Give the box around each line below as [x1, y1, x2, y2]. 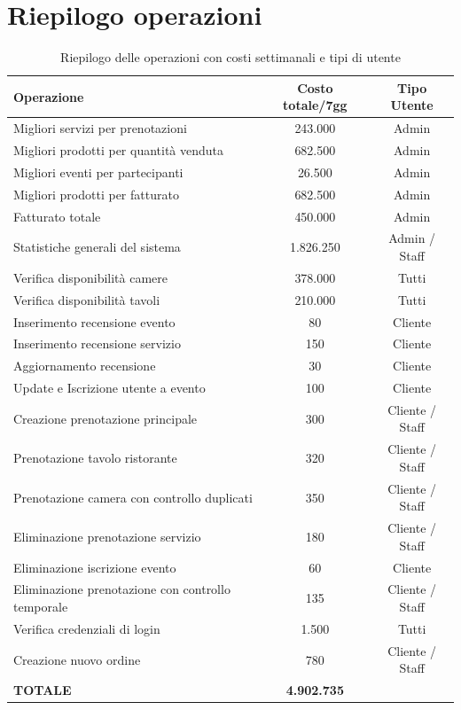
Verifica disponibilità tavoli [13, 290, 160, 308]
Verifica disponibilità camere [13, 268, 168, 286]
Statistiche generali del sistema [13, 238, 181, 256]
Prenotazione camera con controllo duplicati [13, 488, 253, 506]
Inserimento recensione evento [13, 312, 176, 331]
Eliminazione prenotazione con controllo [13, 580, 230, 598]
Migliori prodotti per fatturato [13, 184, 179, 203]
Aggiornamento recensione [13, 356, 156, 375]
